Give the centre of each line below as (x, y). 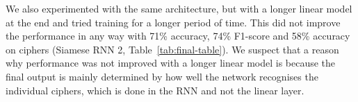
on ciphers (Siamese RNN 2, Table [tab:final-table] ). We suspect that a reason (172, 49)
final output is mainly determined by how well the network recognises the (162, 76)
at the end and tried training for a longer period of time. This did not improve (173, 22)
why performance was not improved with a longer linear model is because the (171, 63)
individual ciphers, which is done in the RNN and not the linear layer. (155, 90)
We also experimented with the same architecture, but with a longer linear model (179, 8)
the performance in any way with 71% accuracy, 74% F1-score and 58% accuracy (178, 36)
